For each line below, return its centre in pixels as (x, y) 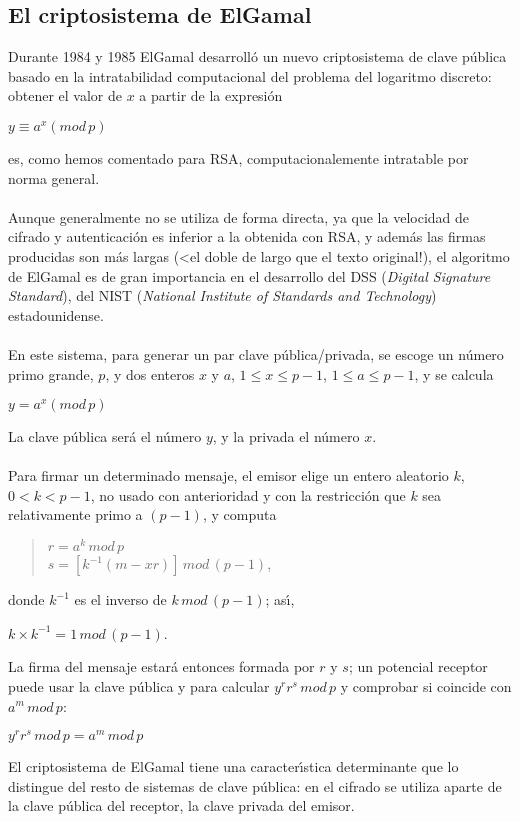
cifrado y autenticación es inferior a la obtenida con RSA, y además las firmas (247, 236)
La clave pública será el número (105, 436)
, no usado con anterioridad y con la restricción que (248, 494)
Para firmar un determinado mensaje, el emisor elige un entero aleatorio (228, 475)
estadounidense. (56, 314)
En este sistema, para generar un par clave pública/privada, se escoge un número (256, 353)
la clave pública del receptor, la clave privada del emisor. (181, 805)
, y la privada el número (286, 436)
